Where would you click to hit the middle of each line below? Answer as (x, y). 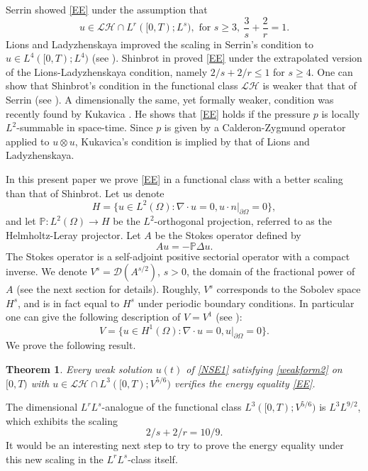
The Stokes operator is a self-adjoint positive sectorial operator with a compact (178, 256)
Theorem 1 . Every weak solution (79, 369)
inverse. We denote (46, 271)
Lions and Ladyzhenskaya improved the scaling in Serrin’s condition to (160, 44)
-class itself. (153, 459)
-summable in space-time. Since (85, 127)
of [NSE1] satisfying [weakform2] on (264, 369)
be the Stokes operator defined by (228, 235)
